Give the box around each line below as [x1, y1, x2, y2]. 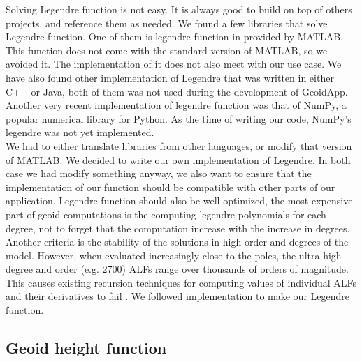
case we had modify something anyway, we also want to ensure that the [6, 166, 312, 181]
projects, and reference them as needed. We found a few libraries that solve [6, 15, 328, 30]
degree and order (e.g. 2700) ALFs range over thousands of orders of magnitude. [6, 262, 349, 276]
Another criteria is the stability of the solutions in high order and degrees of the [6, 234, 349, 249]
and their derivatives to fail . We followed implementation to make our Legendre [6, 289, 349, 303]
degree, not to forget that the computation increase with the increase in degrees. [6, 220, 350, 235]
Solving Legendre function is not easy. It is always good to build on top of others [6, 2, 352, 16]
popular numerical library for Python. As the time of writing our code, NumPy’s [6, 111, 352, 126]
